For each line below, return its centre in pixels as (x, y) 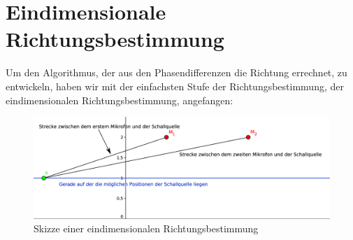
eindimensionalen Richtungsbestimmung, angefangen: (120, 100)
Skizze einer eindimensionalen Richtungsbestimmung (146, 228)
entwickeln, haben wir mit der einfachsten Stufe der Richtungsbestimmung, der (175, 86)
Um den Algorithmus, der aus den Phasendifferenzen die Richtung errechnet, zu (176, 72)
